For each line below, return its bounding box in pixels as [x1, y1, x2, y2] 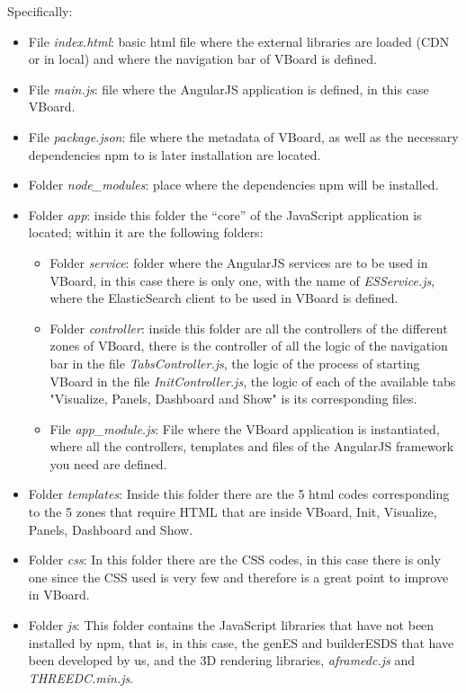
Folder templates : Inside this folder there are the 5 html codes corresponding [28, 484, 450, 503]
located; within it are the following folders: [28, 223, 264, 242]
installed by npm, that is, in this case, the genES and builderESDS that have [28, 633, 454, 652]
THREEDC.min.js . [28, 668, 134, 687]
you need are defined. [49, 454, 167, 473]
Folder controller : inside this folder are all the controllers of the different [49, 318, 448, 337]
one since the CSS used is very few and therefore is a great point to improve [28, 567, 449, 586]
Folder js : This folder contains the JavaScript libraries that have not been [28, 616, 435, 635]
